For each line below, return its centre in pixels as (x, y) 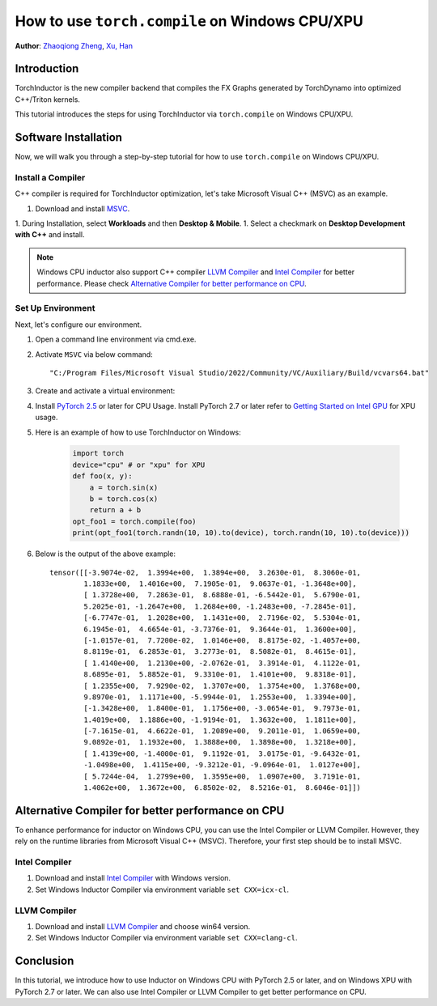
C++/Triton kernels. (48, 99)
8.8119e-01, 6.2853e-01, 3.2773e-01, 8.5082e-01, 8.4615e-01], (220, 652)
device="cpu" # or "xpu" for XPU (139, 465)
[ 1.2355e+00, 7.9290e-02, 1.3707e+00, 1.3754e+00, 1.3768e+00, (223, 686)
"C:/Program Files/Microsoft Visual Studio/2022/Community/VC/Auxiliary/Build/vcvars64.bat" (240, 373)
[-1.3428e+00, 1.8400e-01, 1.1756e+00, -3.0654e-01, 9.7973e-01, (223, 709)
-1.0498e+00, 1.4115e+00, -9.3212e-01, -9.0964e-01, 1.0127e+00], (223, 765)
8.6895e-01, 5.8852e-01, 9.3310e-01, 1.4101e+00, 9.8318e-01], (220, 675)
